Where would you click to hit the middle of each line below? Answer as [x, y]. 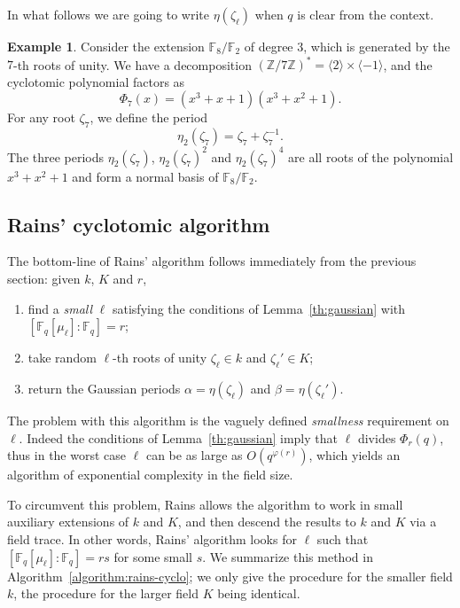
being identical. [259, 593]
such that [343, 538]
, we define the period [149, 117]
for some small [153, 556]
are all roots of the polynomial [371, 156]
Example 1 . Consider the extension [106, 46]
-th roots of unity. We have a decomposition [133, 64]
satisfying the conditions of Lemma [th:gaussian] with [259, 308]
